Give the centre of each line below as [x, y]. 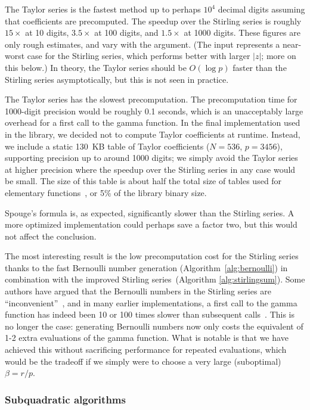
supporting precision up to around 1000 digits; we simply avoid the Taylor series [151, 158]
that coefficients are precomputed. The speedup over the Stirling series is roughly [153, 21]
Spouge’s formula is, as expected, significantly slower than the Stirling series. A [150, 212]
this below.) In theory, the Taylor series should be [96, 67]
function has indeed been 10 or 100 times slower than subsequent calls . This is [150, 314]
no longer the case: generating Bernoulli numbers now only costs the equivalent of [154, 326]
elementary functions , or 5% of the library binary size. [106, 192]
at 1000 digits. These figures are [242, 32]
